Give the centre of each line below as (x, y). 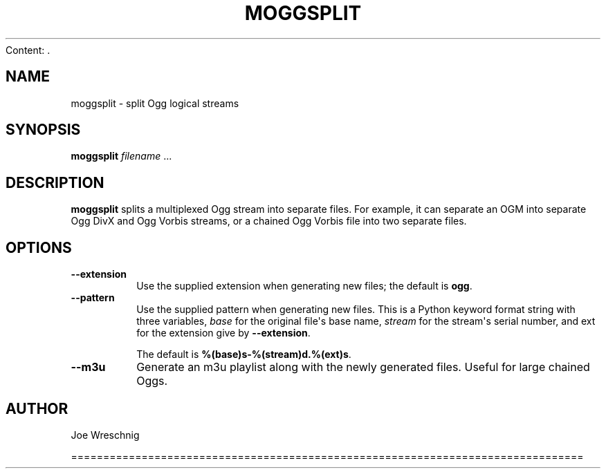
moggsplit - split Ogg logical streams (155, 103)
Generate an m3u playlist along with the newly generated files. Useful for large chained (363, 367)
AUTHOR (37, 408)
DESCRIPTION (55, 182)
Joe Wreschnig (105, 435)
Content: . (28, 50)
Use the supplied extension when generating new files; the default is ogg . (304, 286)
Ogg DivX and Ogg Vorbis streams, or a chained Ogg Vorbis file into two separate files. (269, 221)
